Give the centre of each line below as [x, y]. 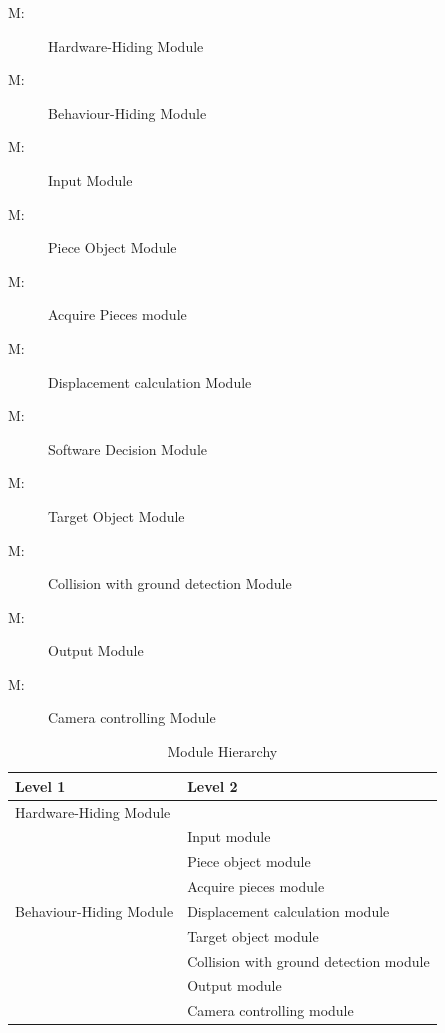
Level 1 [40, 785]
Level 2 [212, 785]
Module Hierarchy [222, 751]
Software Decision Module [127, 448]
